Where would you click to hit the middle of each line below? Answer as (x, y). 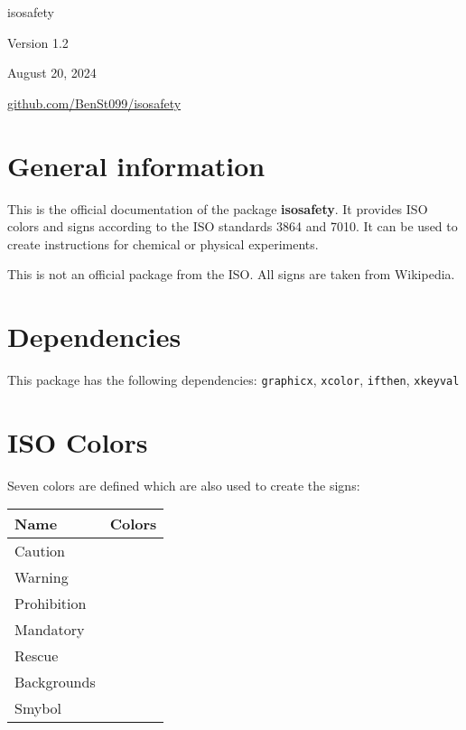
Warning (42, 577)
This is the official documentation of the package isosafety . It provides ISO (218, 208)
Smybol (38, 708)
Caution (40, 551)
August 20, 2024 (52, 73)
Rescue (37, 656)
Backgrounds (55, 682)
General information (136, 165)
